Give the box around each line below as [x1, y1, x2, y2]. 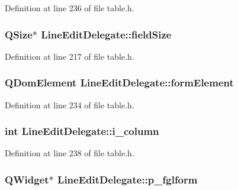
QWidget [5, 172, 49, 186]
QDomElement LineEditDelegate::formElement [5, 75, 234, 90]
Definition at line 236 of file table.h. [5, 2, 134, 14]
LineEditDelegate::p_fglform [57, 172, 198, 186]
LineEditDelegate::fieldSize [41, 27, 172, 41]
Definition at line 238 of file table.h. [5, 147, 134, 159]
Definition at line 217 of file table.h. [5, 50, 134, 62]
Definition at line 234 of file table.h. [5, 98, 134, 111]
